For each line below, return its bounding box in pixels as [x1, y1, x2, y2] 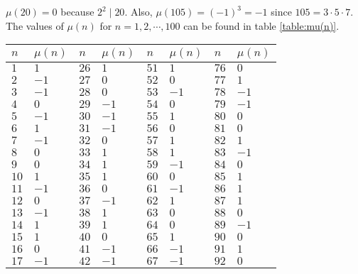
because [60, 4, 94, 18]
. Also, [124, 4, 153, 18]
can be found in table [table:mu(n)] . [183, 18, 340, 33]
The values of [6, 18, 64, 33]
